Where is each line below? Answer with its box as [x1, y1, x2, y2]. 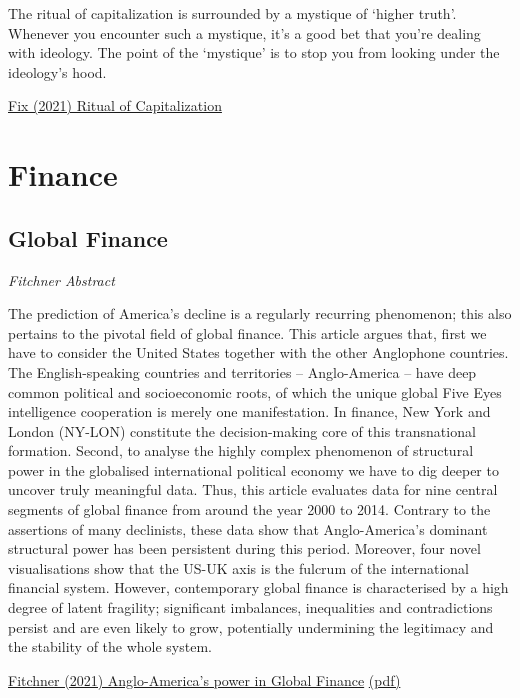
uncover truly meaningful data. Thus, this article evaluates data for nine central [8, 479, 498, 500]
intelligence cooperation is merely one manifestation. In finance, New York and [8, 401, 491, 422]
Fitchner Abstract [8, 269, 115, 290]
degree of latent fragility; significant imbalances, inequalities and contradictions [8, 597, 493, 618]
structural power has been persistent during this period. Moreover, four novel [8, 538, 481, 559]
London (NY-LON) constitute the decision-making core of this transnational [8, 420, 476, 441]
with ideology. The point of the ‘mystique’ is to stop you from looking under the [8, 42, 500, 63]
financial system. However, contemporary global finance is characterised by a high [8, 577, 509, 598]
